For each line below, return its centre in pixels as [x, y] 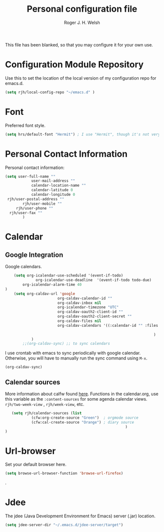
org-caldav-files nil [79, 321]
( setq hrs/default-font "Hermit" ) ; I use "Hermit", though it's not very [83, 134]
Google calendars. [24, 267]
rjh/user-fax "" [26, 213]
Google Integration [34, 255]
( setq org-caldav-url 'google [45, 294]
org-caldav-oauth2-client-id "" [90, 312]
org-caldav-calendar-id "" [85, 298]
